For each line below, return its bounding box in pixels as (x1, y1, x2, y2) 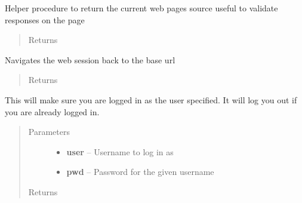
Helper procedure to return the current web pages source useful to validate (5, 2, 278, 14)
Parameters (28, 125, 70, 138)
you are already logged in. (5, 105, 100, 118)
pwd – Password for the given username (66, 165, 214, 178)
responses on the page (5, 13, 85, 26)
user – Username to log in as (66, 145, 174, 158)
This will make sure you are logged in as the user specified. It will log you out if (5, 93, 297, 106)
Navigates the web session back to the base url (5, 53, 175, 66)
